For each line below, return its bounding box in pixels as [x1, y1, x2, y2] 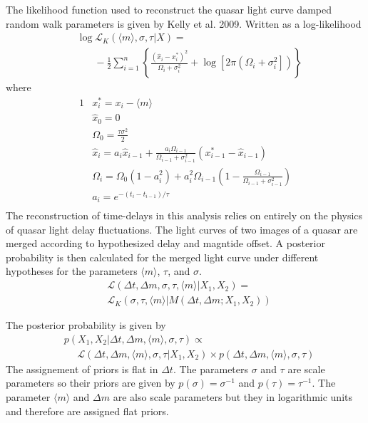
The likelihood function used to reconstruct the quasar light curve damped [6, 2, 332, 16]
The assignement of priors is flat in [6, 361, 158, 376]
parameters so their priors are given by [6, 375, 175, 390]
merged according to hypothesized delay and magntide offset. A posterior [6, 236, 325, 251]
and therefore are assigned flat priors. [6, 403, 169, 418]
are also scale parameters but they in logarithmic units [113, 389, 352, 404]
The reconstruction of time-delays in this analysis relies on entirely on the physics [6, 208, 363, 223]
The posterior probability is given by [6, 318, 166, 333]
